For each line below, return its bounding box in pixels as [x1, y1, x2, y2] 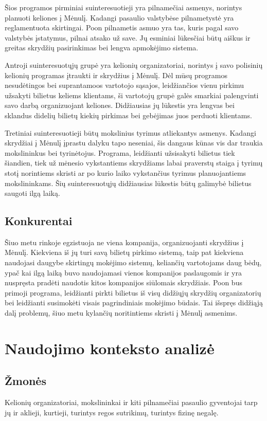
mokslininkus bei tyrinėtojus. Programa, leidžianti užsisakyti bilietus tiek [5, 147, 235, 158]
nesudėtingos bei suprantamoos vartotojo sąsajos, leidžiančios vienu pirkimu [5, 80, 244, 90]
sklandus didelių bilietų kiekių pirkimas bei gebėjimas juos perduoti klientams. [5, 109, 252, 120]
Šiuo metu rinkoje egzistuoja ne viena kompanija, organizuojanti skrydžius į [5, 236, 244, 247]
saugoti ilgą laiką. [5, 188, 60, 198]
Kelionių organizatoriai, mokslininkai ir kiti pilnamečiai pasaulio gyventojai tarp [5, 397, 258, 408]
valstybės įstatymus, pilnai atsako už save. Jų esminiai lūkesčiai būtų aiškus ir [5, 32, 251, 43]
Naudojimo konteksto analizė [5, 337, 215, 358]
